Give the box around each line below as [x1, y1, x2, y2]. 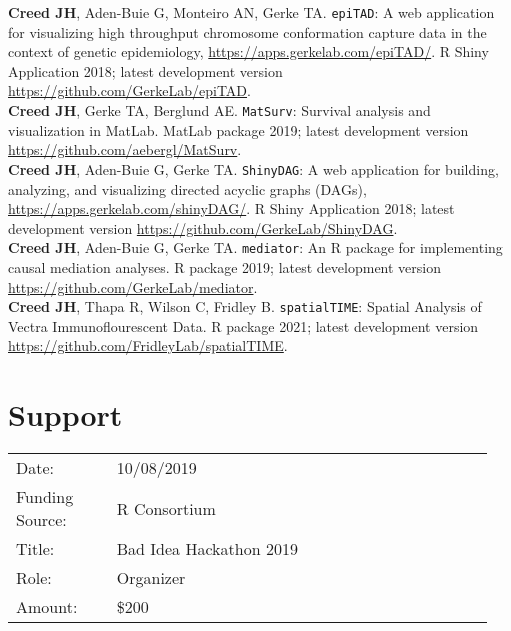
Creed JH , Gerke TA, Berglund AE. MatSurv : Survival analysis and [8, 100, 431, 121]
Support [8, 394, 123, 435]
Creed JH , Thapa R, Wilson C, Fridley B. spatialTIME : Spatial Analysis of [8, 296, 482, 317]
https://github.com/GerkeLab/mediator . [8, 276, 258, 297]
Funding [16, 485, 74, 509]
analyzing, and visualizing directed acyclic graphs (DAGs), [8, 178, 367, 199]
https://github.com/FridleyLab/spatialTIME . [8, 335, 288, 356]
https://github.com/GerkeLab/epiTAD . [8, 80, 251, 101]
